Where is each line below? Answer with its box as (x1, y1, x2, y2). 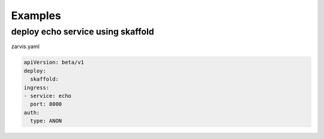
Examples (11, 9, 61, 22)
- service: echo (23, 92, 72, 99)
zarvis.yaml (11, 43, 40, 50)
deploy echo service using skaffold (11, 26, 154, 37)
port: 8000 (30, 101, 62, 107)
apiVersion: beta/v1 (23, 59, 84, 66)
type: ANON (30, 118, 62, 125)
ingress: (23, 84, 50, 91)
